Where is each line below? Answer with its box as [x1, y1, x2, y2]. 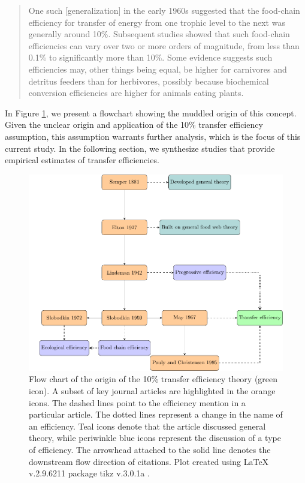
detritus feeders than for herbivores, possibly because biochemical [28, 74, 269, 87]
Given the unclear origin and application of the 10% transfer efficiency [5, 118, 263, 131]
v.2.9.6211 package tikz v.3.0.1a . [29, 467, 150, 479]
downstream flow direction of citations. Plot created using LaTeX [29, 455, 269, 467]
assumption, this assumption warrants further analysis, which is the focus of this [5, 130, 301, 142]
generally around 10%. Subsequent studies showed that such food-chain [28, 28, 290, 40]
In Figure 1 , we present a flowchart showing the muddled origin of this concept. [5, 106, 297, 119]
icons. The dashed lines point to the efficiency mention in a [29, 396, 246, 409]
